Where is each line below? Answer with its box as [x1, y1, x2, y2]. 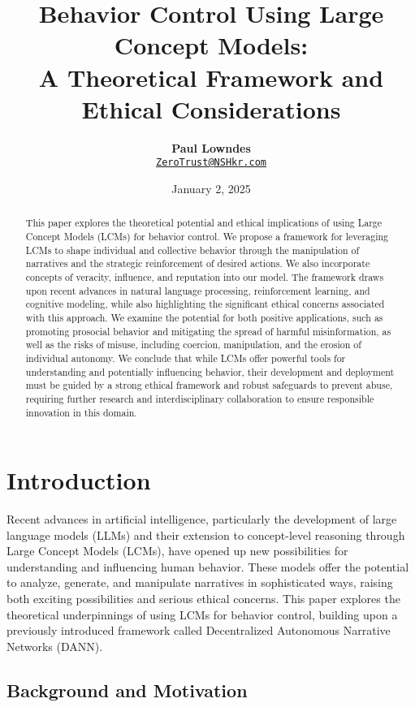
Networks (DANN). [6, 637, 103, 654]
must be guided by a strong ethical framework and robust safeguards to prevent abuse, [25, 378, 393, 392]
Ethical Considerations [81, 92, 341, 125]
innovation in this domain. [25, 405, 137, 419]
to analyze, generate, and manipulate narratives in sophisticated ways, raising [6, 574, 393, 591]
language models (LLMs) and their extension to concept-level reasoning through [6, 526, 405, 543]
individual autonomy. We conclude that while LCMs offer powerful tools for [25, 351, 346, 364]
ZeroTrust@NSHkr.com [155, 157, 267, 169]
